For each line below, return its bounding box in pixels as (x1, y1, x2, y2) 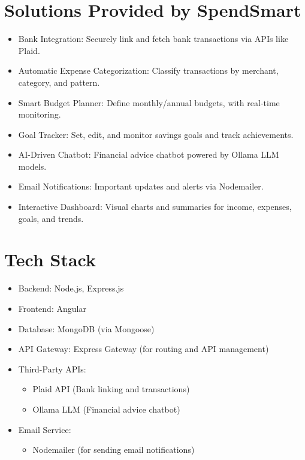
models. (18, 160, 47, 172)
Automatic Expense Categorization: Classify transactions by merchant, (18, 64, 279, 77)
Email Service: (18, 423, 71, 435)
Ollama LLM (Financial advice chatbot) (32, 402, 180, 415)
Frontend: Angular (18, 302, 86, 314)
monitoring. (18, 108, 61, 121)
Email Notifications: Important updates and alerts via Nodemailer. (18, 180, 264, 193)
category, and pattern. (18, 76, 100, 88)
